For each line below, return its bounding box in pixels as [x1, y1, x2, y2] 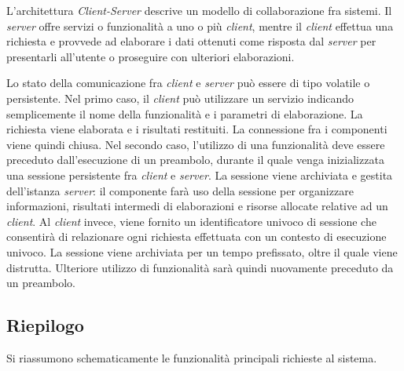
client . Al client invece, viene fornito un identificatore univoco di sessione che [6, 213, 376, 229]
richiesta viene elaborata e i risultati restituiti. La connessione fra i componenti [6, 121, 387, 137]
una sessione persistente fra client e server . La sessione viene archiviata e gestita [6, 166, 393, 183]
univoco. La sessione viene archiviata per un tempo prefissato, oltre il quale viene [6, 243, 398, 260]
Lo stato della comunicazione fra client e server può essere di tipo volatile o [6, 75, 370, 91]
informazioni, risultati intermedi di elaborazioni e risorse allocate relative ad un [6, 198, 388, 214]
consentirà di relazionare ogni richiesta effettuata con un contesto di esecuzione [6, 228, 387, 245]
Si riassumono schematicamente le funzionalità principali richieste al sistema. [6, 349, 377, 366]
